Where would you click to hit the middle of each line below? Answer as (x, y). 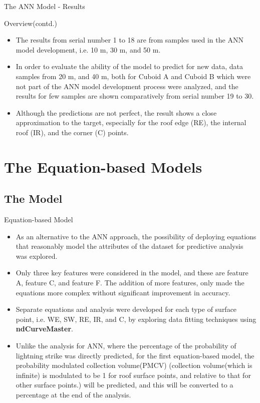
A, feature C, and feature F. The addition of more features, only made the (130, 283)
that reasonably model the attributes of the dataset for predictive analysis (129, 246)
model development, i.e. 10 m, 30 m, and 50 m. (88, 49)
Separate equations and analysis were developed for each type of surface (126, 309)
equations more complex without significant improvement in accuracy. (123, 292)
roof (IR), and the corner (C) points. (72, 132)
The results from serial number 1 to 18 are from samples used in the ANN (129, 40)
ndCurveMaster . (44, 329)
